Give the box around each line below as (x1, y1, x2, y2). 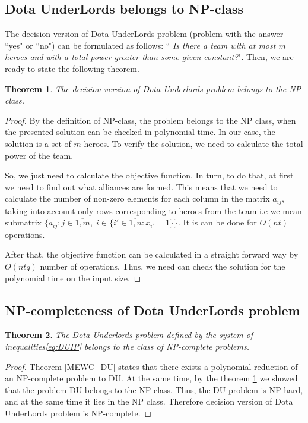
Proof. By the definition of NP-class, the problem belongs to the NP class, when (5, 114, 296, 126)
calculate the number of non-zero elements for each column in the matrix (5, 192, 270, 205)
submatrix (5, 216, 42, 228)
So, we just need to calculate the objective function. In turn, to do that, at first (5, 169, 294, 181)
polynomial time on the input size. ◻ (5, 271, 141, 284)
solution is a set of (5, 137, 71, 149)
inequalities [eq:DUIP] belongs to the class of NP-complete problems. (5, 340, 250, 352)
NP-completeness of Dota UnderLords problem (5, 300, 300, 319)
